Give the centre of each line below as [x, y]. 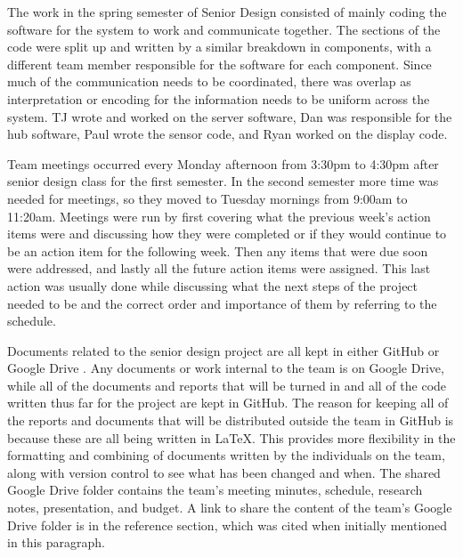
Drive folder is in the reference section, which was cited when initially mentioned [227, 525]
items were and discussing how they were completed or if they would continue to [227, 234]
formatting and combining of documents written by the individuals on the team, [226, 455]
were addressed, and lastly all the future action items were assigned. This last [219, 268]
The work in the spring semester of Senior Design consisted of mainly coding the [227, 12]
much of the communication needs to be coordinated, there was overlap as [209, 81]
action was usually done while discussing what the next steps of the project [213, 285]
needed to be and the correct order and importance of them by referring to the [222, 303]
